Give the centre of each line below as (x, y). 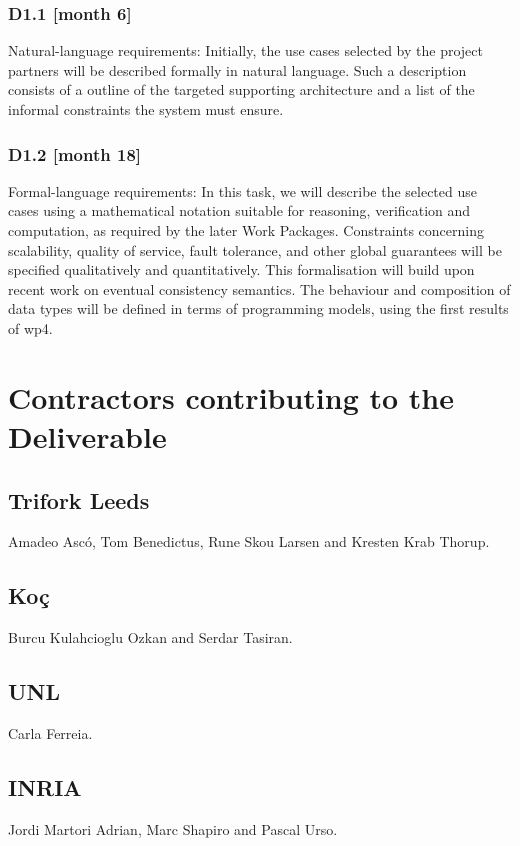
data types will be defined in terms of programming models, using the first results (258, 308)
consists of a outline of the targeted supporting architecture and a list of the (241, 89)
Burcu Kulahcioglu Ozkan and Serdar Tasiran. (150, 637)
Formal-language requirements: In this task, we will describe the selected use (242, 190)
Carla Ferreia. (50, 732)
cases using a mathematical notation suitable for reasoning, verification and (239, 210)
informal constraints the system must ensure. (146, 109)
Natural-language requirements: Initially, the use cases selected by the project (245, 50)
